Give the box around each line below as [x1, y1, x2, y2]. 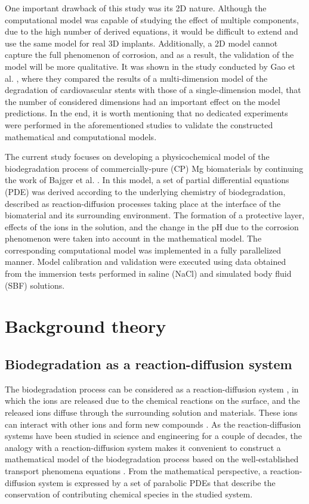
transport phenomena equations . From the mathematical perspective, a [5, 464, 268, 477]
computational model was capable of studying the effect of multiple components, [5, 13, 299, 26]
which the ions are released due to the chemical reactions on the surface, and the [5, 394, 300, 407]
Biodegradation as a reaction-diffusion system [5, 355, 292, 373]
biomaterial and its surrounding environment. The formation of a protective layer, [5, 209, 305, 221]
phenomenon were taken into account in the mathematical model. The [5, 232, 262, 245]
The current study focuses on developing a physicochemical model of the [5, 150, 270, 163]
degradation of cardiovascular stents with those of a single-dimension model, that [5, 84, 301, 96]
